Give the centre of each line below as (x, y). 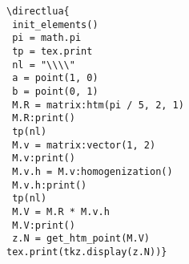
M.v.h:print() (50, 185)
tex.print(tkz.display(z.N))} (87, 252)
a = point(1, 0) (55, 78)
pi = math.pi (47, 38)
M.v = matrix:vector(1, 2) (84, 145)
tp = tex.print (52, 51)
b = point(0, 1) (55, 91)
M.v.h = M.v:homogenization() (92, 171)
